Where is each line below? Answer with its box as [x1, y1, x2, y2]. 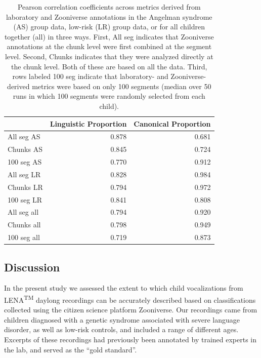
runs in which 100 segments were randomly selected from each [13, 91, 205, 101]
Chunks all [8, 219, 41, 230]
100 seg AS [8, 156, 42, 167]
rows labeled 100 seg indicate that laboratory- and [12, 71, 168, 82]
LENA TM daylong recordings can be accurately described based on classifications [4, 293, 256, 305]
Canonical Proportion [134, 118, 211, 129]
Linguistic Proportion [50, 118, 127, 129]
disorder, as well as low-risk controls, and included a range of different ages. [4, 324, 239, 335]
